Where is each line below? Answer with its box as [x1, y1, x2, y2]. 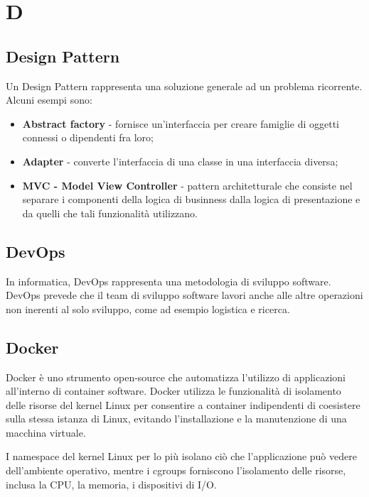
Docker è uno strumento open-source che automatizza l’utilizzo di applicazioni [6, 369, 346, 384]
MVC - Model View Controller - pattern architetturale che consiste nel [22, 177, 353, 192]
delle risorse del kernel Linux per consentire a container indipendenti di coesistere [6, 397, 360, 412]
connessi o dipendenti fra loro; [22, 130, 154, 145]
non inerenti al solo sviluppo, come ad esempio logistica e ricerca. [6, 301, 290, 316]
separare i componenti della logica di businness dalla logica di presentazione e [22, 192, 360, 207]
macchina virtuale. [6, 425, 86, 439]
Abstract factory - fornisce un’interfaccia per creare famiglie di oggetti [22, 116, 339, 131]
